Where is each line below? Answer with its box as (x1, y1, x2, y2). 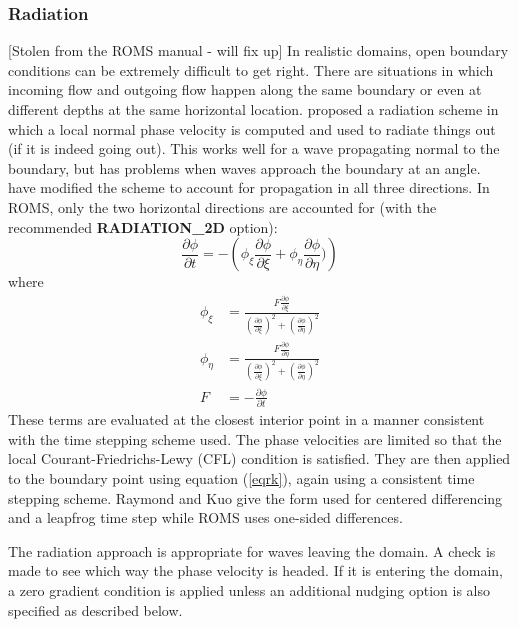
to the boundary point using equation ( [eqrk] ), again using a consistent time (8, 467, 475, 488)
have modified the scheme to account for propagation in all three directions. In (8, 177, 490, 198)
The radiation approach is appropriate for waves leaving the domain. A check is (8, 540, 496, 561)
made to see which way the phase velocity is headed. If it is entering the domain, (8, 560, 503, 581)
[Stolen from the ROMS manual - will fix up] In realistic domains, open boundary (8, 40, 509, 61)
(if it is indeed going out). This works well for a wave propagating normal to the (8, 138, 500, 159)
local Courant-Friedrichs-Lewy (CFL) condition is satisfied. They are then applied (8, 448, 511, 469)
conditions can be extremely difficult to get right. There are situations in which (8, 59, 494, 80)
